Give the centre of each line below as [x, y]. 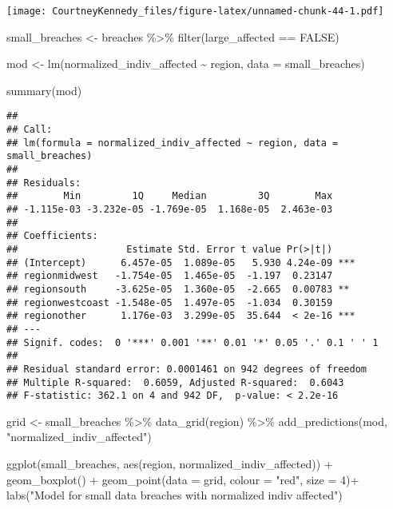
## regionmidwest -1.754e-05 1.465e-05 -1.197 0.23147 [170, 276]
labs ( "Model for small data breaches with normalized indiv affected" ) [175, 495]
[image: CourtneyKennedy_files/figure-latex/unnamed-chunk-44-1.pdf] [195, 11]
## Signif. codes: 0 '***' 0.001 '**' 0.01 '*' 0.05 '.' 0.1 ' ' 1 [193, 342]
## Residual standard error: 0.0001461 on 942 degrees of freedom [187, 369]
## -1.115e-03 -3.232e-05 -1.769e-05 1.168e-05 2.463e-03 [170, 210]
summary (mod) [44, 90]
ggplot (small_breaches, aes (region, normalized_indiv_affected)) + [170, 464]
